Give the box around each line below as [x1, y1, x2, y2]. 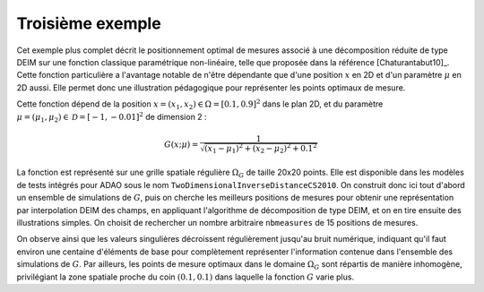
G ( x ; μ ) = [164, 139, 199, 150]
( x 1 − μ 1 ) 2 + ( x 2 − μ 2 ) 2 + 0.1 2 [204, 142, 317, 156]
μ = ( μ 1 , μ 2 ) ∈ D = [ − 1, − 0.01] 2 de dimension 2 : [16, 110, 207, 125]
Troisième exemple [16, 13, 161, 33]
